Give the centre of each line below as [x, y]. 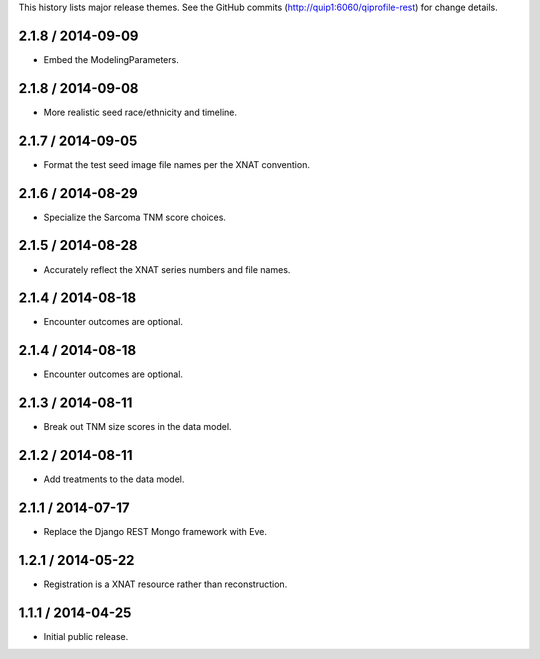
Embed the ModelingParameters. [111, 59]
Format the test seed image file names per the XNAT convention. [176, 164]
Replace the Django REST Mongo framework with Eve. [155, 532]
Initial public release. [86, 636]
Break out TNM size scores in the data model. [137, 427]
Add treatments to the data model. [114, 479]
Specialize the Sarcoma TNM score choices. [135, 217]
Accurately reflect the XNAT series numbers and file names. [167, 269]
